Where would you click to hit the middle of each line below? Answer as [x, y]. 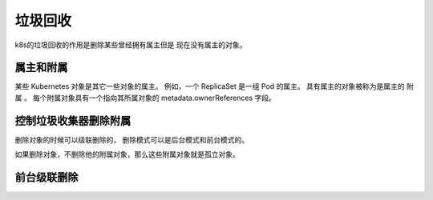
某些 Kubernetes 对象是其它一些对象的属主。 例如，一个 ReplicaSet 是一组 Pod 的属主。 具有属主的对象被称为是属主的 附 [214, 86]
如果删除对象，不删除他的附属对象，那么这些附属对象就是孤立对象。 [127, 154]
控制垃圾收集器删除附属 [73, 120]
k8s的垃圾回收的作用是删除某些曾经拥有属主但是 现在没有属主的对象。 [131, 45]
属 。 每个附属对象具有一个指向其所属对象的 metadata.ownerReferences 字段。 [146, 98]
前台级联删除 [47, 177]
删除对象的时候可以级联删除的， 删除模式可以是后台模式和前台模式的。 [132, 139]
